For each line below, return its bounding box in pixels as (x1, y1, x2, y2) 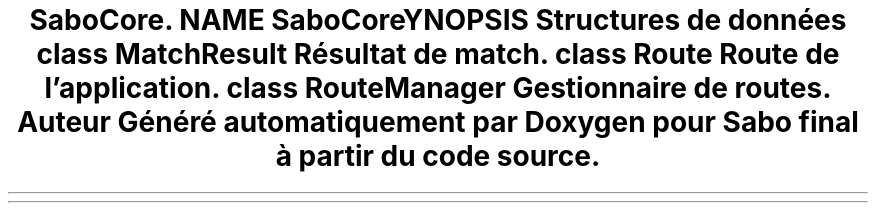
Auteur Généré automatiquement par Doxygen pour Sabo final (17, 105, 859, 139)
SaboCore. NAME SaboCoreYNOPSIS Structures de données (29, 3, 847, 37)
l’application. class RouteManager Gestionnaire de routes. (44, 71, 832, 105)
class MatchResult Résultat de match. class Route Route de (36, 37, 840, 71)
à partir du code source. (275, 139, 601, 173)
